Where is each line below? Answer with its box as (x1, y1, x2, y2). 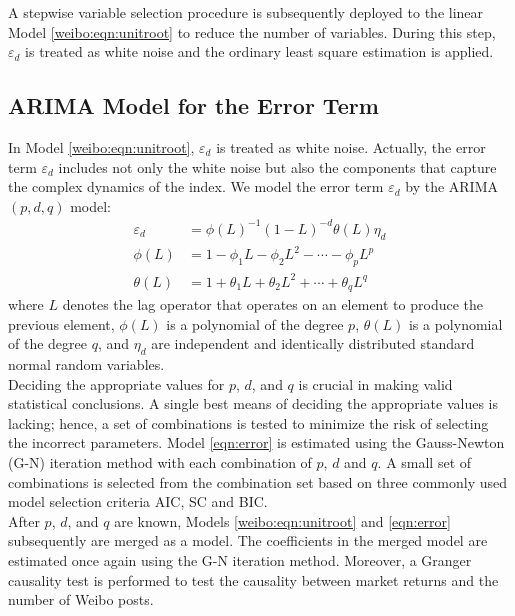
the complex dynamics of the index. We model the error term (8, 176, 384, 197)
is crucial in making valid (298, 373, 453, 394)
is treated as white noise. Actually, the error (216, 136, 486, 157)
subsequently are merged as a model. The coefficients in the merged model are (8, 530, 488, 551)
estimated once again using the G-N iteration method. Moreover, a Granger (8, 549, 472, 570)
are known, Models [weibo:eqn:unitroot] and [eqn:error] (114, 510, 451, 531)
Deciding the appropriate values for (8, 373, 225, 394)
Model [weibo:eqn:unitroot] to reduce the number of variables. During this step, (8, 21, 496, 42)
